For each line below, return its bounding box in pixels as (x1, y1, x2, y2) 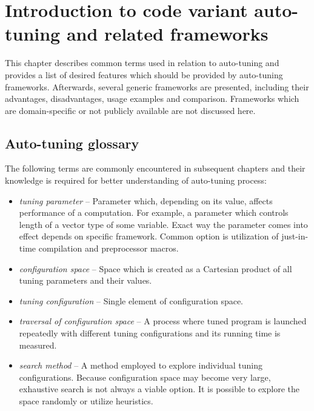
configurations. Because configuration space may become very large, (19, 370, 271, 383)
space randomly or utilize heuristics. (19, 394, 153, 407)
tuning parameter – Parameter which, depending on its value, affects (19, 194, 273, 207)
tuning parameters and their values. (19, 274, 152, 287)
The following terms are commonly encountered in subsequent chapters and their (5, 162, 306, 175)
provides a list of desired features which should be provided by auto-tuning (5, 68, 283, 81)
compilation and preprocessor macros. (38, 242, 179, 255)
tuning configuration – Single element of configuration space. (19, 294, 244, 307)
